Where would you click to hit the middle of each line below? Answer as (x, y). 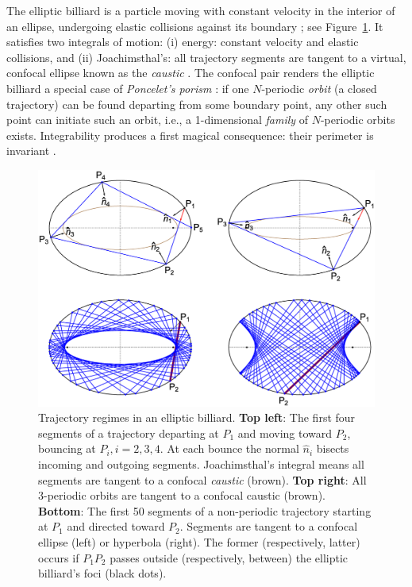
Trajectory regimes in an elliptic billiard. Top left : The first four (197, 417)
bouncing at (67, 448)
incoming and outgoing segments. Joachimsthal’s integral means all (201, 464)
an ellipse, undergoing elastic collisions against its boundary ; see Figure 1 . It (195, 26)
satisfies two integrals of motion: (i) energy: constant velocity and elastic (183, 42)
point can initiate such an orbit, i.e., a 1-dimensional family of (158, 120)
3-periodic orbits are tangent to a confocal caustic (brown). (182, 495)
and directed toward (116, 526)
